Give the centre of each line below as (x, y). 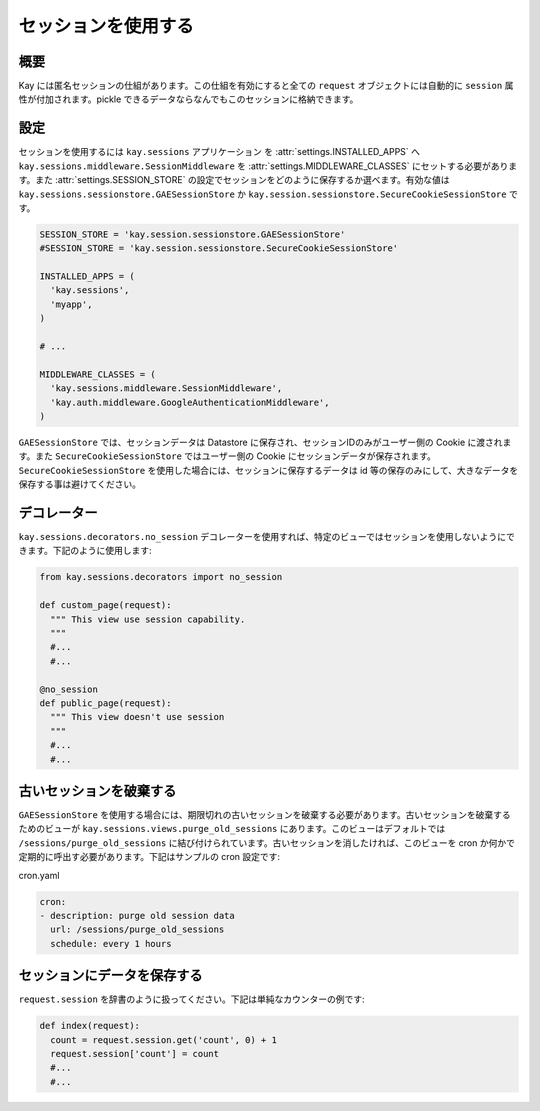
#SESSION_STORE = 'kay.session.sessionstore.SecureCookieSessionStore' (219, 248)
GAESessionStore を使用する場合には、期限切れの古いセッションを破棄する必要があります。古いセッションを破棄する (264, 814)
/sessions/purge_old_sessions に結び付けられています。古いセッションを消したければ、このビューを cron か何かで (266, 842)
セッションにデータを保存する (110, 975)
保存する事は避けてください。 (80, 484)
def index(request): (89, 1026)
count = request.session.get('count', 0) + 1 (163, 1039)
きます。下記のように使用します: (85, 551)
